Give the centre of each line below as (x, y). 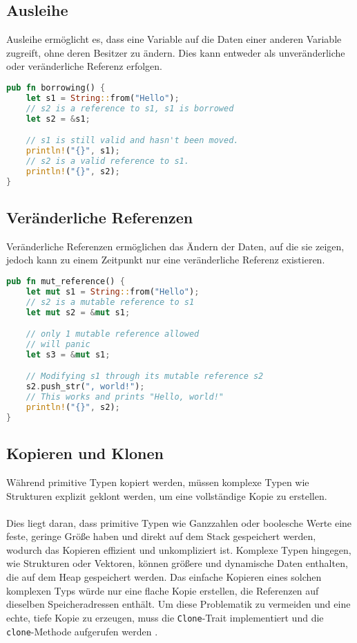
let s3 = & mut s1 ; (68, 354)
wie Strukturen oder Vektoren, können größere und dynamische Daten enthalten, (177, 563)
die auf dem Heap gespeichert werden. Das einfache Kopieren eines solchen (164, 577)
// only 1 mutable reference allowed (113, 334)
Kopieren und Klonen (85, 453)
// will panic (58, 344)
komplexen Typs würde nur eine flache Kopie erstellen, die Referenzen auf (163, 590)
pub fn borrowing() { (56, 87)
